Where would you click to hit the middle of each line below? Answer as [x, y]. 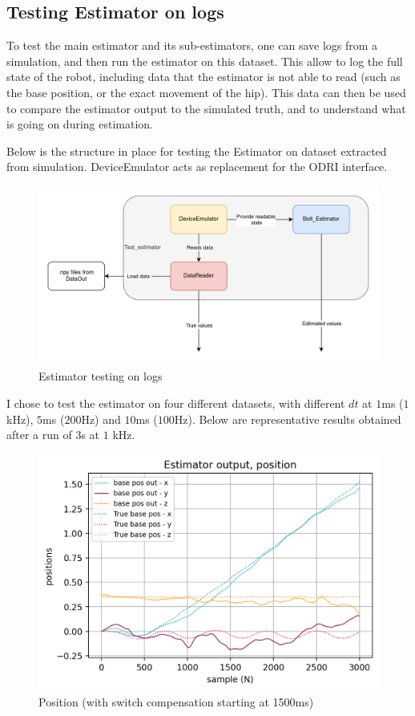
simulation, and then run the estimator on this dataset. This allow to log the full [205, 61]
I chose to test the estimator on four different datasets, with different [176, 403]
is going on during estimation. [80, 124]
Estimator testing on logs [101, 376]
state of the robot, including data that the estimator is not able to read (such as [203, 77]
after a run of [39, 435]
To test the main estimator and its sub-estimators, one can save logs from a [192, 45]
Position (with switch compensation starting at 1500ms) [176, 701]
